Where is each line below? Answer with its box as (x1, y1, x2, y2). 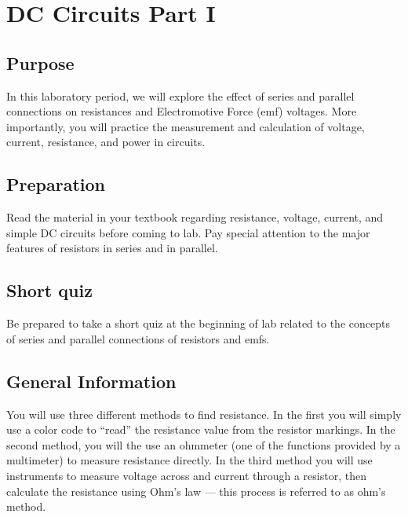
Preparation (6, 172, 105, 196)
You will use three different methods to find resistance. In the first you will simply (6, 405, 402, 422)
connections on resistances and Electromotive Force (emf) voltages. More (6, 103, 357, 119)
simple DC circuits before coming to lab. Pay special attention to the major (6, 224, 370, 240)
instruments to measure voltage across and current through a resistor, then (6, 467, 366, 483)
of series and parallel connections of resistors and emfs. (6, 330, 270, 346)
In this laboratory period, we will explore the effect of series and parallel (6, 87, 355, 104)
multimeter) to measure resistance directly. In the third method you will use (6, 452, 373, 468)
